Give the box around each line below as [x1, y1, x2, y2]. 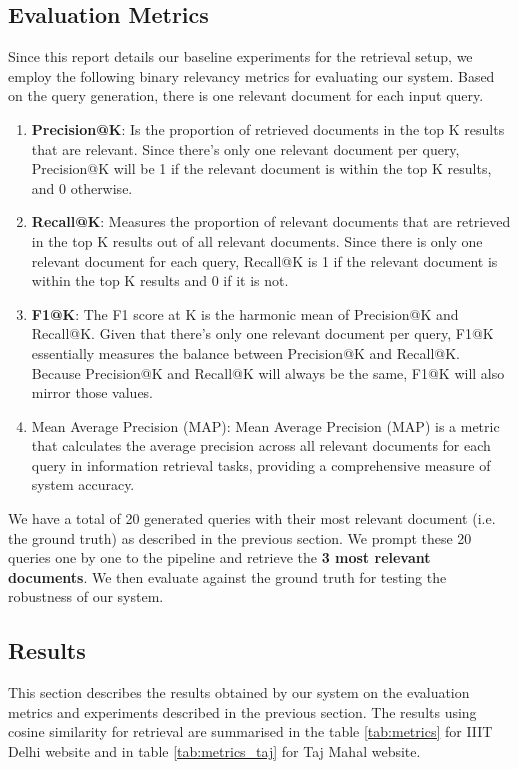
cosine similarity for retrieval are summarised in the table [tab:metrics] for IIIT [8, 721, 493, 742]
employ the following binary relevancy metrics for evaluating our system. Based [8, 65, 495, 86]
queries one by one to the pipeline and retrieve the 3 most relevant [8, 547, 431, 568]
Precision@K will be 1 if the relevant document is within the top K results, [31, 158, 492, 179]
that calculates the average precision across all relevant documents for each [31, 435, 491, 456]
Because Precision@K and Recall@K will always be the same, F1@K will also [31, 362, 505, 383]
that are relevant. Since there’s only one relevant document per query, [31, 138, 460, 159]
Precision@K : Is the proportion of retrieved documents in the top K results [31, 118, 505, 139]
